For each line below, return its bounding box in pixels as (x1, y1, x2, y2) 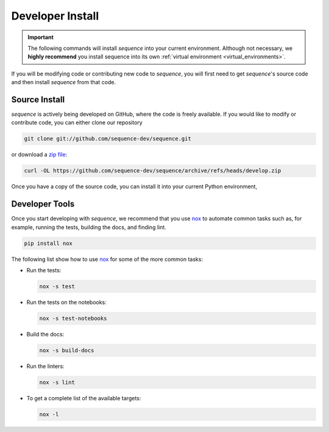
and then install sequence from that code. (11, 79, 116, 86)
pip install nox (24, 239, 73, 247)
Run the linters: (26, 363, 65, 370)
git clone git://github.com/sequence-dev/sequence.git (24, 135, 191, 143)
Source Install (11, 94, 65, 105)
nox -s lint (39, 378, 76, 386)
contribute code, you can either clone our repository (11, 119, 143, 126)
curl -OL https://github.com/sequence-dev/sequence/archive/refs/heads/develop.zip (24, 168, 281, 174)
